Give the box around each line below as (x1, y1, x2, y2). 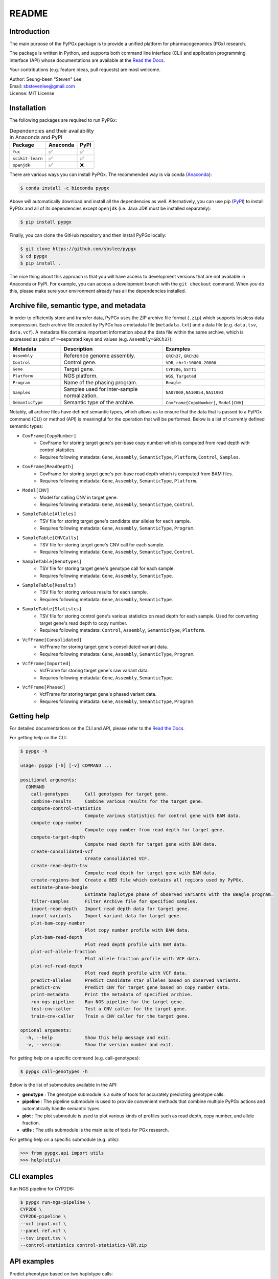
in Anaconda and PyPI (9, 134, 63, 141)
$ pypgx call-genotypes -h (20, 1069, 88, 1074)
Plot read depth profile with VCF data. (84, 970, 188, 976)
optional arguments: (20, 1027, 72, 1033)
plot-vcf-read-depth (31, 963, 83, 969)
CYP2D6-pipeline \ (20, 1214, 66, 1220)
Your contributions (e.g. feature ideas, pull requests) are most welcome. (9, 67, 161, 73)
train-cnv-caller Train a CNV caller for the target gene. (31, 1013, 190, 1019)
